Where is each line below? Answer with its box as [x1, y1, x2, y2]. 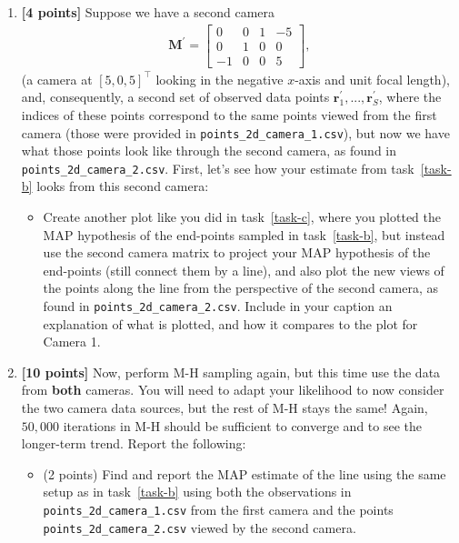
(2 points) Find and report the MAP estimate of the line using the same [43, 464, 446, 483]
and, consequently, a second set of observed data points [21, 87, 330, 106]
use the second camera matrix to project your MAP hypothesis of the [43, 243, 431, 262]
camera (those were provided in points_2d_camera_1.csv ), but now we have [21, 123, 450, 142]
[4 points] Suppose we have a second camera [21, 3, 275, 21]
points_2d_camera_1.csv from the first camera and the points [43, 499, 394, 518]
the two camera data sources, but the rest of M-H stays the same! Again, [21, 398, 428, 417]
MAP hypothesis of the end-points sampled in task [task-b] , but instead [43, 225, 445, 244]
